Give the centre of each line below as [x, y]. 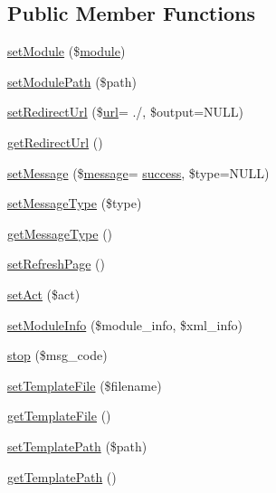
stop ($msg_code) [57, 355]
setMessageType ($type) [75, 203]
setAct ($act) [44, 294]
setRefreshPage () [56, 264]
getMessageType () [60, 233]
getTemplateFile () [59, 416]
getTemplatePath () [62, 476]
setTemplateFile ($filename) [85, 385]
